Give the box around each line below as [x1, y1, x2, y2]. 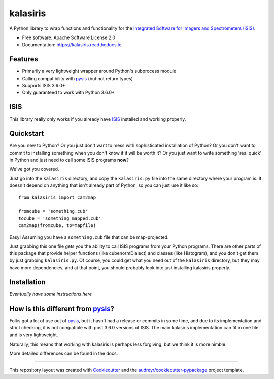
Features [9, 55, 38, 63]
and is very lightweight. [9, 332, 58, 338]
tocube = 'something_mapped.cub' [18, 215, 101, 221]
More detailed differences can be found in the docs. [9, 350, 118, 357]
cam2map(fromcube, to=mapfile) [18, 223, 96, 229]
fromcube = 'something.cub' [18, 208, 88, 214]
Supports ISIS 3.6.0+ [22, 83, 65, 89]
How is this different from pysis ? [9, 304, 114, 313]
